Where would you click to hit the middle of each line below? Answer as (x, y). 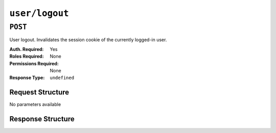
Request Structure (39, 92)
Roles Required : (27, 57)
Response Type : (27, 78)
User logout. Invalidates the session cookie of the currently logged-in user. (88, 40)
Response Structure (42, 119)
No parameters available (35, 104)
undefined (62, 78)
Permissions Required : (34, 63)
